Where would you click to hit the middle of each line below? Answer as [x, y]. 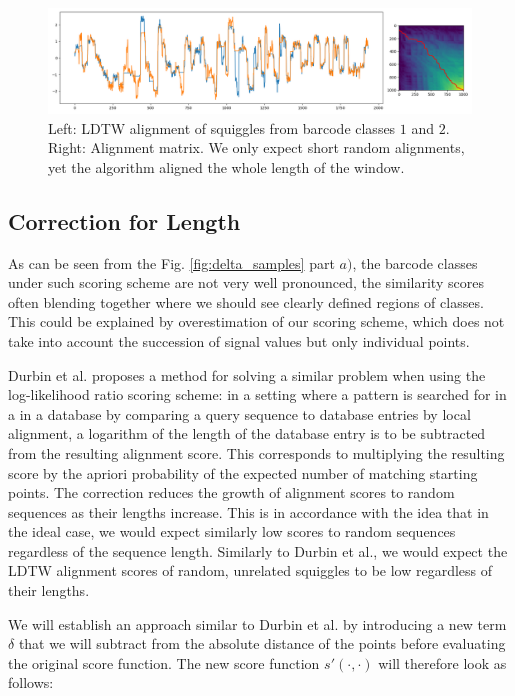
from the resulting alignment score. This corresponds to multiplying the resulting [256, 452]
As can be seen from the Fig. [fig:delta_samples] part [171, 262]
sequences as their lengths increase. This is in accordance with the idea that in [248, 511]
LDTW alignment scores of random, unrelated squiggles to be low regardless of [250, 570]
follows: [31, 682]
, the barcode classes [415, 262]
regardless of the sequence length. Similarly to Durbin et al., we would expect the [258, 550]
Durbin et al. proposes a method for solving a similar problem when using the [247, 374]
